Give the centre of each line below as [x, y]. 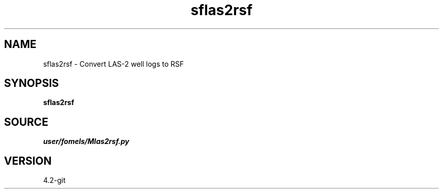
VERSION [28, 161]
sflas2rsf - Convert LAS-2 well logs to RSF [114, 64]
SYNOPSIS [32, 83]
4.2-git [54, 180]
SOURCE [26, 122]
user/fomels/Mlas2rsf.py [86, 141]
